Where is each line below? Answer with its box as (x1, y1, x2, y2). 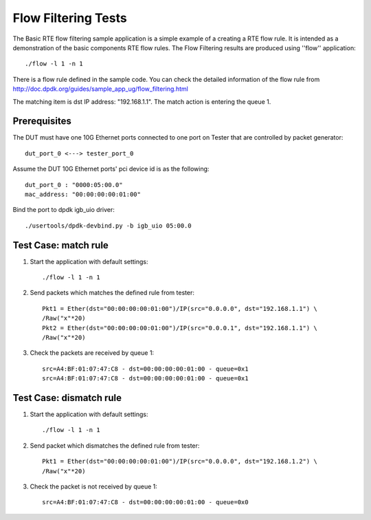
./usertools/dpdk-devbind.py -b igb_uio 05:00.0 (25, 221, 192, 230)
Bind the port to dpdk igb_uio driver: (12, 206, 115, 214)
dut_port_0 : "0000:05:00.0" (25, 181, 123, 188)
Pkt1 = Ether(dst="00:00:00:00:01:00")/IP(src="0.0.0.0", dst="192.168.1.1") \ (42, 305, 317, 312)
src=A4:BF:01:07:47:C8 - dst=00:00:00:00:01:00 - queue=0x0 (42, 499, 249, 506)
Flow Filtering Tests (12, 10, 127, 25)
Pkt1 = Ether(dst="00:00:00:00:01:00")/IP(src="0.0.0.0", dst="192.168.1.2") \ (42, 457, 317, 466)
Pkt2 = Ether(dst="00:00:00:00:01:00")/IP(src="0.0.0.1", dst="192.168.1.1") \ (42, 324, 317, 332)
